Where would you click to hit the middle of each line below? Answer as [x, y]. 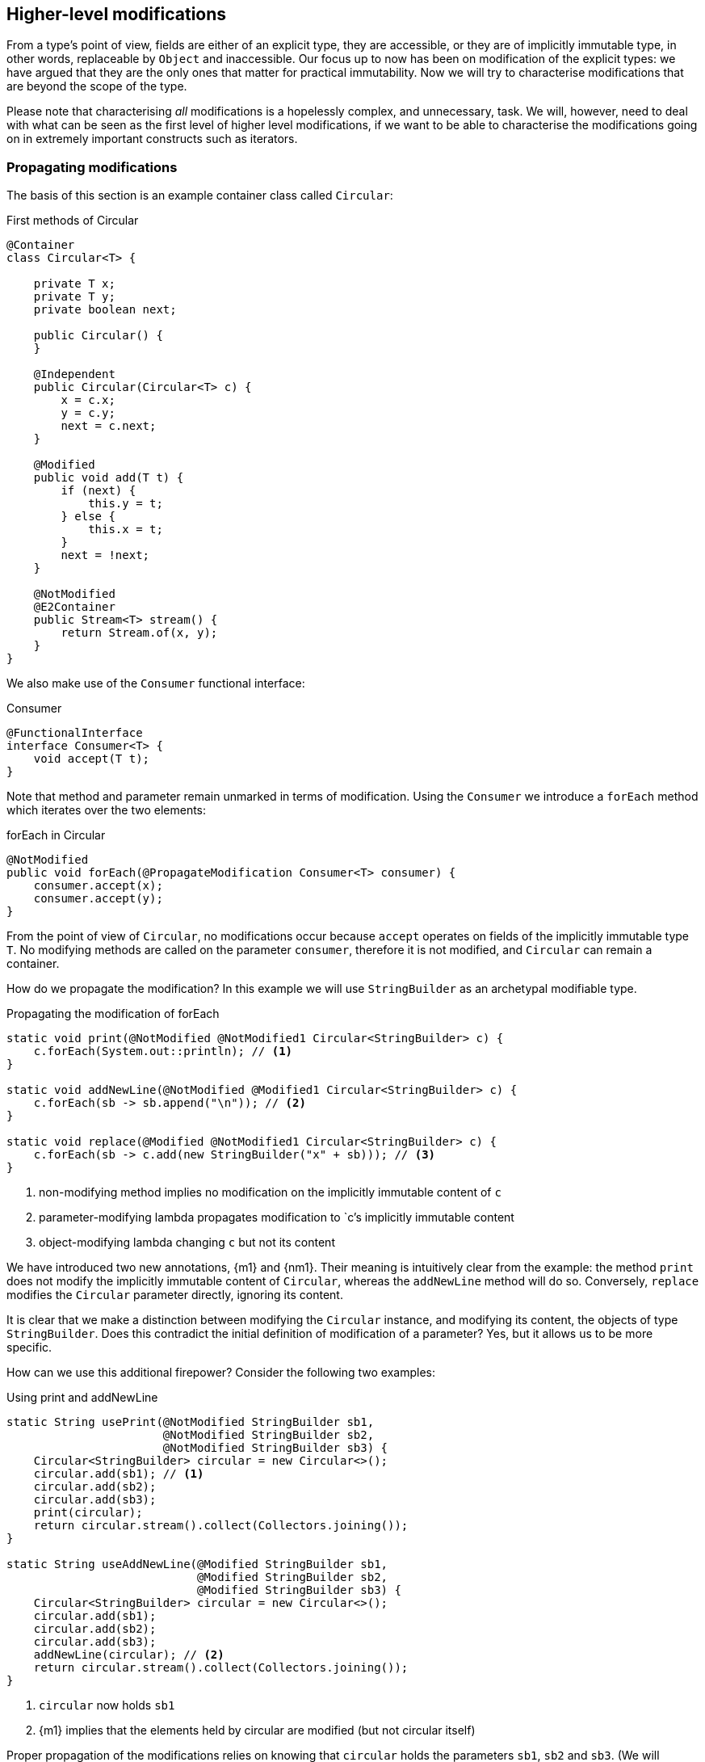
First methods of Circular [73, 221]
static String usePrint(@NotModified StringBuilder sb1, [191, 1422]
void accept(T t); [92, 759]
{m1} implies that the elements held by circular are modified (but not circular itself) [257, 1730]
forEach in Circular [56, 835]
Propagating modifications [92, 167]
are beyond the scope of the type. [97, 86]
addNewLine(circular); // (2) [129, 1655]
